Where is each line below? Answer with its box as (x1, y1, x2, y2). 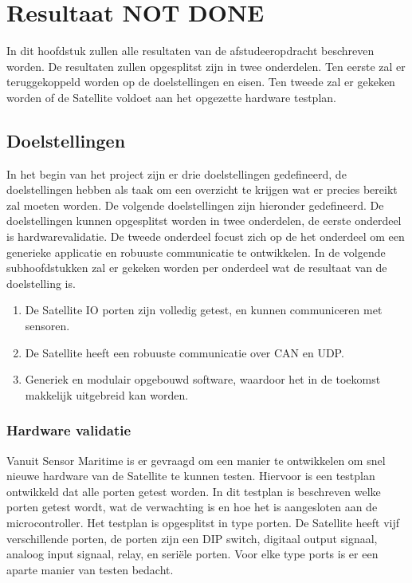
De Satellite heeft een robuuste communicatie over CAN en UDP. (25, 344, 344, 360)
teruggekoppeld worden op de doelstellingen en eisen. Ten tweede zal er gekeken (6, 73, 395, 90)
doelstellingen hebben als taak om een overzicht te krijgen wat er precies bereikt (6, 181, 398, 198)
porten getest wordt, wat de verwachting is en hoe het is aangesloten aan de (6, 498, 378, 515)
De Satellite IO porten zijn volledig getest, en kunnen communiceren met (25, 301, 383, 318)
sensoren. (25, 317, 70, 334)
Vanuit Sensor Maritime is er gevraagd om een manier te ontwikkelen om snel (6, 451, 386, 468)
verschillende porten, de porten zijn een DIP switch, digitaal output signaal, (6, 530, 378, 546)
